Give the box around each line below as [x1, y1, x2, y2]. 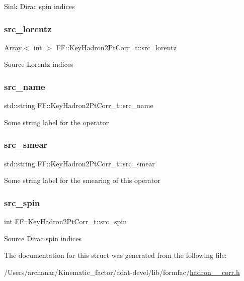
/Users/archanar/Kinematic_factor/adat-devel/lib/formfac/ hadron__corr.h [4, 266, 240, 277]
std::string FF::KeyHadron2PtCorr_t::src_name [4, 100, 153, 111]
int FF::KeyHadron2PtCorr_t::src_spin [4, 216, 127, 227]
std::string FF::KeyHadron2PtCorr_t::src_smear [4, 158, 155, 168]
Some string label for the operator [4, 117, 109, 127]
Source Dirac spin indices [4, 233, 82, 243]
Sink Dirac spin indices [4, 1, 75, 11]
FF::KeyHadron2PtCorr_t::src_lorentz [56, 42, 177, 52]
